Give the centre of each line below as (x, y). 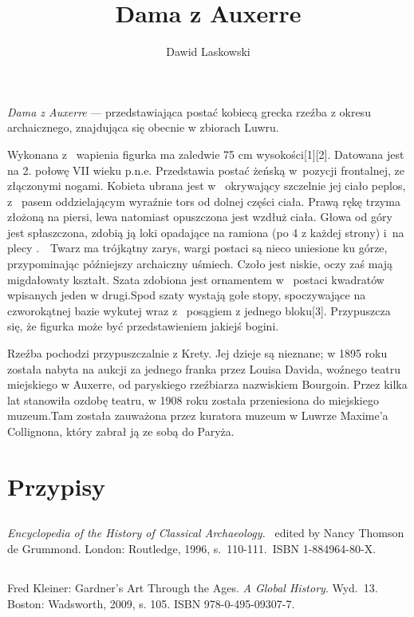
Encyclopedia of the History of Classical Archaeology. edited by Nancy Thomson (206, 533)
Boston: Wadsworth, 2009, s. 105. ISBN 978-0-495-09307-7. (151, 603)
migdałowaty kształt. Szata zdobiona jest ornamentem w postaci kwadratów (196, 279)
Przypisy (57, 486)
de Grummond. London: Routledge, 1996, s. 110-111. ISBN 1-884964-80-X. (192, 548)
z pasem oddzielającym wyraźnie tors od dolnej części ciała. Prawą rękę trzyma (204, 201)
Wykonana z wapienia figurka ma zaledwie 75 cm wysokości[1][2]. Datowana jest (206, 154)
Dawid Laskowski (208, 51)
